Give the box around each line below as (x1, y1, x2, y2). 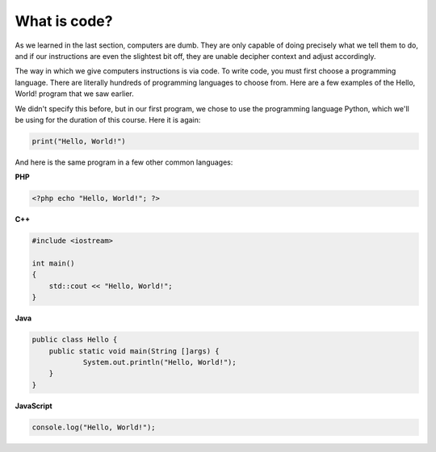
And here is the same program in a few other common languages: (15, 157, 233, 167)
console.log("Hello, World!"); (31, 422, 157, 432)
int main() (31, 258, 75, 268)
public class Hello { (31, 335, 118, 345)
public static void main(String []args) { (48, 346, 220, 355)
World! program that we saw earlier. (15, 89, 135, 98)
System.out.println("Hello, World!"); (82, 358, 237, 366)
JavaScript (15, 400, 52, 411)
